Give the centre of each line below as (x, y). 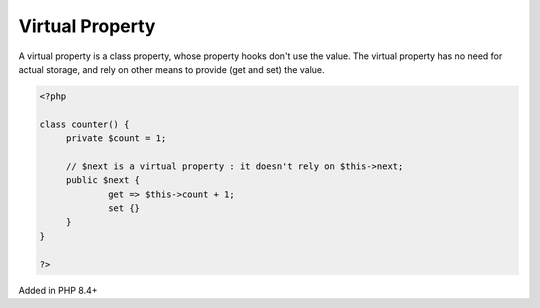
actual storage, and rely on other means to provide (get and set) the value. (171, 69)
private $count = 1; (116, 138)
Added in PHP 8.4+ (58, 290)
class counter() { (84, 124)
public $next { (102, 180)
